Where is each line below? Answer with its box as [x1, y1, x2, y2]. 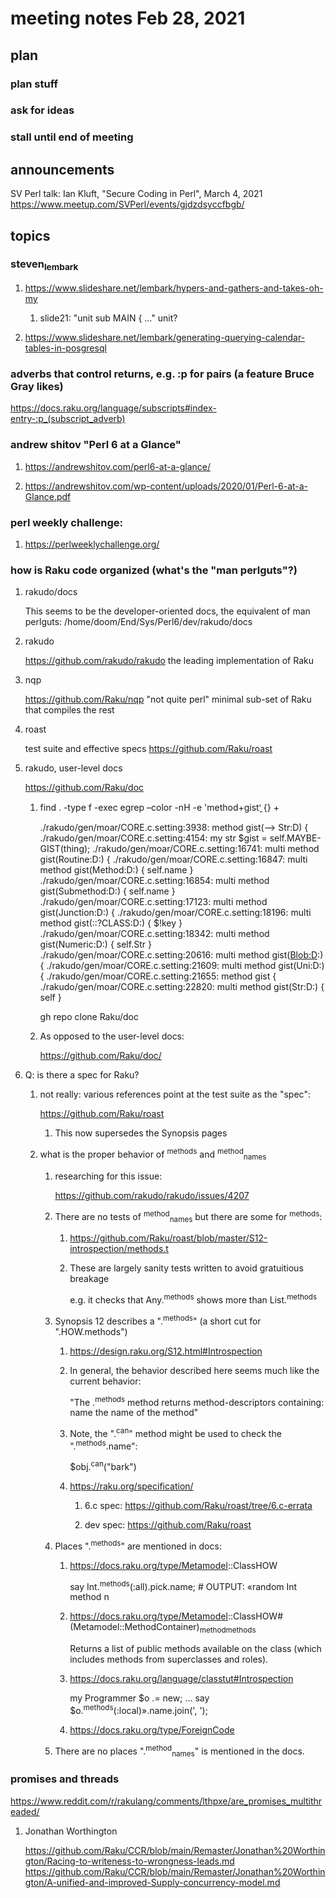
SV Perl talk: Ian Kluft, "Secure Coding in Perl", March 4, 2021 [10, 188, 263, 200]
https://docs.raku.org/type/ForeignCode [69, 1723, 235, 1736]
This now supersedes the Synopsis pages [54, 1127, 228, 1139]
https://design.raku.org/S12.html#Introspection [69, 1345, 263, 1357]
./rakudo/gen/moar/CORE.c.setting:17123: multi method [39, 896, 268, 908]
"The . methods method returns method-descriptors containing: [69, 1394, 325, 1408]
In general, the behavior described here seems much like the [69, 1364, 320, 1376]
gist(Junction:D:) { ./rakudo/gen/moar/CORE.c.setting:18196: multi [39, 907, 312, 919]
